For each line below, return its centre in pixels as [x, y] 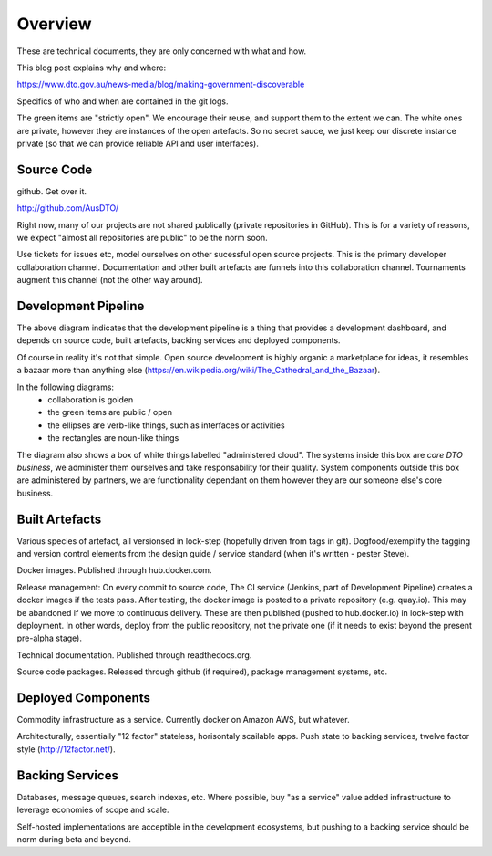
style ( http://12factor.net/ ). [66, 749]
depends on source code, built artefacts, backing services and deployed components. [179, 340]
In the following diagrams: [65, 387]
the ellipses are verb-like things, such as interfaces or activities [167, 425]
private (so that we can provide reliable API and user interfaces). [138, 143]
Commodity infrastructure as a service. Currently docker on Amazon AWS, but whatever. [183, 720]
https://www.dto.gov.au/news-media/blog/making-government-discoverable [161, 84]
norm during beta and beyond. [74, 839]
